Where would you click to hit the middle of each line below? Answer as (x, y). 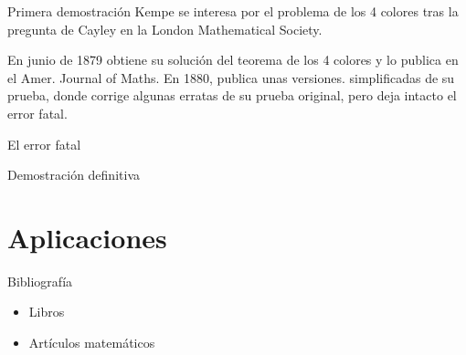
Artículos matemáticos (92, 343)
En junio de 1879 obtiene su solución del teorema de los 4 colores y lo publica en (233, 60)
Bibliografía (40, 281)
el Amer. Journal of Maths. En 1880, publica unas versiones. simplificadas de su (231, 77)
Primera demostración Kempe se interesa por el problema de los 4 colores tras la (233, 11)
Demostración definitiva (74, 175)
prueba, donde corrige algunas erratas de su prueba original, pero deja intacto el (232, 95)
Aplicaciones (87, 237)
